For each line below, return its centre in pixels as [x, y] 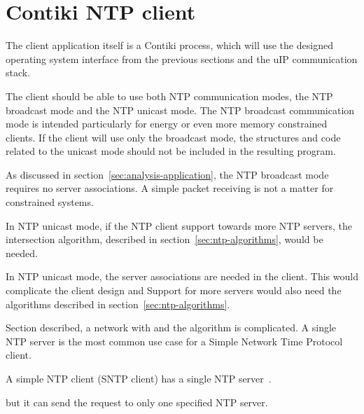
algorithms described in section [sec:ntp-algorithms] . [118, 304]
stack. [18, 73]
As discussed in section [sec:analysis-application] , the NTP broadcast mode [167, 174]
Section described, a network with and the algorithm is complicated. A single [171, 327]
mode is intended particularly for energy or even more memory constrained [167, 124]
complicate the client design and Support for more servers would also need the [174, 290]
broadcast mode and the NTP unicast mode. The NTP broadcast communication [180, 110]
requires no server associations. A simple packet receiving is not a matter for [170, 188]
